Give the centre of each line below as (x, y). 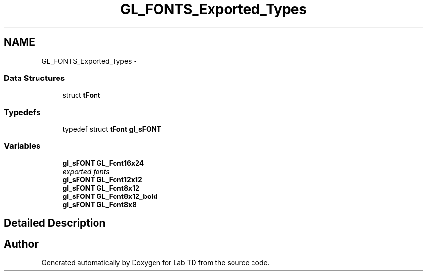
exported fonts (86, 171)
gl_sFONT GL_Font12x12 (102, 179)
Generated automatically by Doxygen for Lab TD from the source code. (155, 263)
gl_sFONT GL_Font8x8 (100, 204)
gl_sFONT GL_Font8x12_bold (110, 196)
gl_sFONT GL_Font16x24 (103, 163)
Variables (22, 146)
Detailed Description (55, 223)
